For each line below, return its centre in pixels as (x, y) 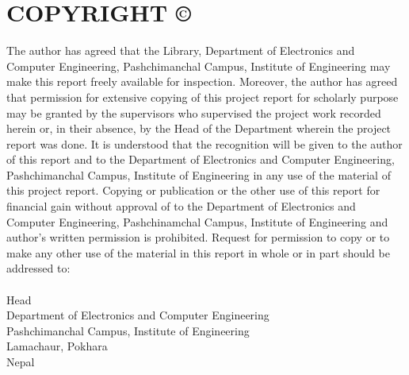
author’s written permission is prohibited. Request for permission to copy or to (198, 237)
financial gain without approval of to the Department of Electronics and (181, 206)
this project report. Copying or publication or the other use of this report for (193, 190)
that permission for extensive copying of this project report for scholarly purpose (203, 97)
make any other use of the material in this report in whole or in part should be (198, 252)
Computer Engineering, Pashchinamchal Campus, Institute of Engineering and (197, 221)
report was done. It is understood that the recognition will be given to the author (204, 143)
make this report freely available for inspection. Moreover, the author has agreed (202, 81)
